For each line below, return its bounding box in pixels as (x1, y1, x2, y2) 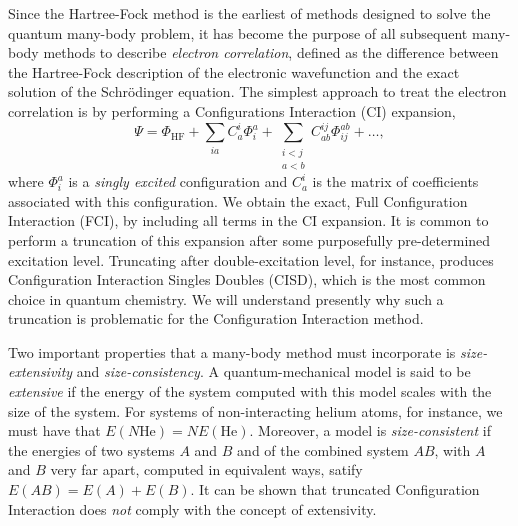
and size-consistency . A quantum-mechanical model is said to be (76, 361, 471, 382)
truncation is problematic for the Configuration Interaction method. (8, 308, 424, 329)
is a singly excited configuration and (68, 171, 288, 192)
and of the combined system (237, 439, 409, 460)
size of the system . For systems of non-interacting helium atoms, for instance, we (8, 400, 503, 421)
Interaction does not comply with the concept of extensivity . (8, 498, 377, 519)
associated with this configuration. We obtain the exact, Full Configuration (8, 190, 468, 211)
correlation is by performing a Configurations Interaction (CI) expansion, (8, 100, 456, 121)
